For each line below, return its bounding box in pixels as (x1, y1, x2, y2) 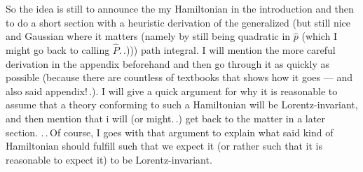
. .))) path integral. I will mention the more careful (118, 43, 336, 57)
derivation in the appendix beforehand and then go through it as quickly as (6, 56, 329, 71)
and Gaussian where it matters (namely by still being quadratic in (6, 29, 291, 43)
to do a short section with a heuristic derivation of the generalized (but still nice (6, 15, 351, 29)
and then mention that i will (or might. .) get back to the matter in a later (6, 110, 325, 125)
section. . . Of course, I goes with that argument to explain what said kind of (6, 124, 334, 139)
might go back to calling (6, 43, 110, 57)
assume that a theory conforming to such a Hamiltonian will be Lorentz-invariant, (6, 97, 358, 112)
